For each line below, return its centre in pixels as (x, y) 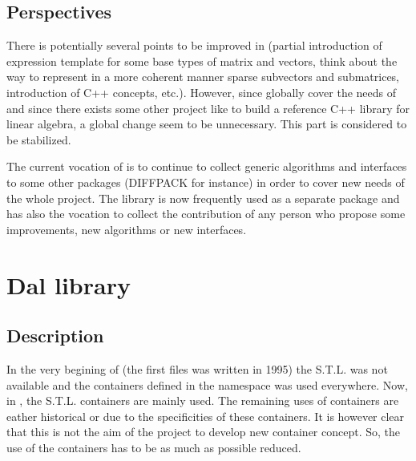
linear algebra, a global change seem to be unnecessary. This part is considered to (207, 124)
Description (55, 336)
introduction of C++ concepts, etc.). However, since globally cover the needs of (202, 92)
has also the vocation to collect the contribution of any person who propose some (206, 214)
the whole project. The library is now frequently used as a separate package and (203, 198)
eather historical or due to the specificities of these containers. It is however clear (206, 416)
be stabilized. (39, 139)
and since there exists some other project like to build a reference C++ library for (208, 108)
